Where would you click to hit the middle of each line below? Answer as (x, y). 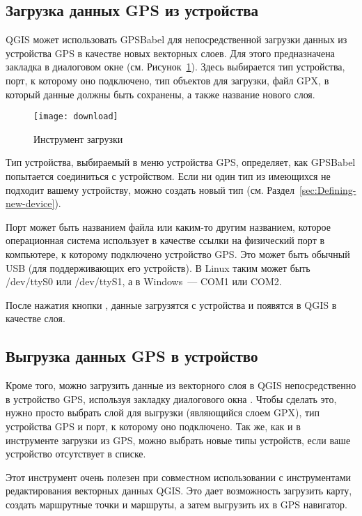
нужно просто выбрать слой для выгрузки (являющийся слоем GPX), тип (163, 412)
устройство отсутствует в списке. (76, 454)
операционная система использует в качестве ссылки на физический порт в (165, 240)
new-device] (30, 203)
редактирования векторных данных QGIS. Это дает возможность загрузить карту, (179, 491)
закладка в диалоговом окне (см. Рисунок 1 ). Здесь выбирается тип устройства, (175, 67)
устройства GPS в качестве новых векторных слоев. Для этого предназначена (170, 53)
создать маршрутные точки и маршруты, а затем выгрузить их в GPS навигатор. (176, 504)
